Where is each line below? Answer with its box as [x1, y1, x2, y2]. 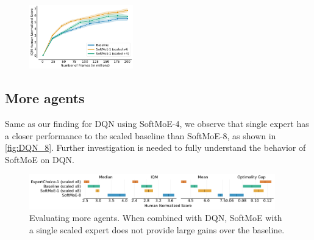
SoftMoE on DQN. [5, 153, 74, 165]
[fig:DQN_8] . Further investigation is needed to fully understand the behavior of [5, 141, 306, 154]
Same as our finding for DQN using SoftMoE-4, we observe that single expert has [5, 117, 309, 129]
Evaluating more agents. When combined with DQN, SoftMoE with [29, 211, 282, 224]
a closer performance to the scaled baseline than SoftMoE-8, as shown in [5, 129, 276, 142]
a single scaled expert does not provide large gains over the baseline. [29, 223, 285, 236]
